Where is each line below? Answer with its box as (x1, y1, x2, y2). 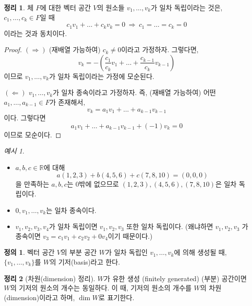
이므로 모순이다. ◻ (4, 129, 61, 139)
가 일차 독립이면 (49, 221, 97, 231)
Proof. (4, 44, 22, 55)
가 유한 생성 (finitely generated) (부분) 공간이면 (104, 273, 247, 283)
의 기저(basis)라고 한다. (50, 257, 120, 267)
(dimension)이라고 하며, (4, 292, 75, 302)
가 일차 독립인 (105, 247, 148, 257)
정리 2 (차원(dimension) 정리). (4, 273, 96, 283)
